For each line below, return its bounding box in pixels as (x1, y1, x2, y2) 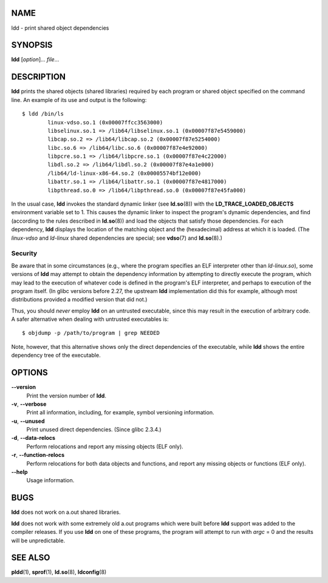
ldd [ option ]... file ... (11, 56, 60, 63)
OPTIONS (11, 368, 48, 378)
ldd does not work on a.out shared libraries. (11, 508, 121, 516)
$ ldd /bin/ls (22, 110, 64, 118)
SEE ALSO (11, 553, 50, 563)
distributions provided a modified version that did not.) (11, 296, 148, 303)
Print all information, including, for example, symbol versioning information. (26, 409, 214, 416)
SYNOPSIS (11, 40, 53, 50)
